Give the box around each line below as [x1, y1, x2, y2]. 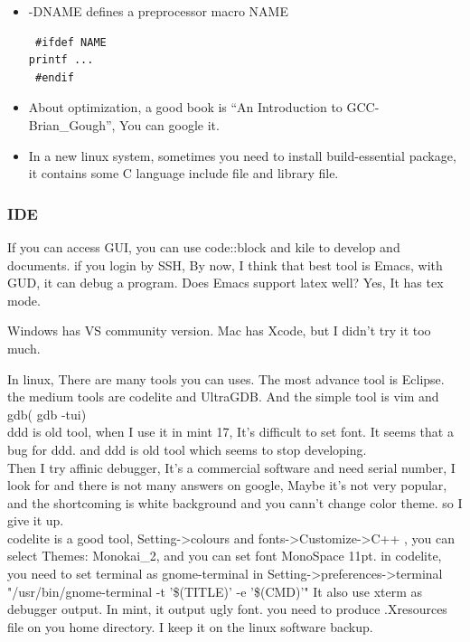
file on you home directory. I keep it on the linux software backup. [7, 617, 373, 636]
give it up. [7, 511, 64, 530]
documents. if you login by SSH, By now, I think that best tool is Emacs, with [7, 255, 443, 274]
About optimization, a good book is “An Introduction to [28, 98, 343, 117]
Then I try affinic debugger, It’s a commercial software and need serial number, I [7, 458, 456, 477]
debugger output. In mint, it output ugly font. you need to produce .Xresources [7, 600, 447, 618]
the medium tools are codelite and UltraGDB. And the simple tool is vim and [7, 387, 439, 406]
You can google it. [119, 115, 220, 134]
